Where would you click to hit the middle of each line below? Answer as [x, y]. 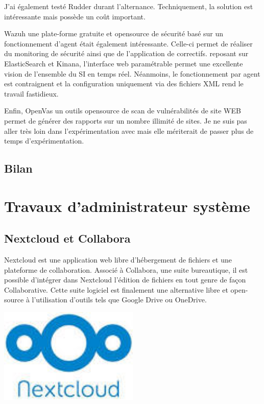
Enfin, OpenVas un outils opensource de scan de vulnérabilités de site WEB [123, 111]
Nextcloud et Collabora [67, 238]
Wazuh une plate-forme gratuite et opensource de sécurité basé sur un [114, 33]
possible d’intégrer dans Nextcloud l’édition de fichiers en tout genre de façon [125, 280]
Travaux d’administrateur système [127, 206]
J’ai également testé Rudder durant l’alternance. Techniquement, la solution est [129, 6]
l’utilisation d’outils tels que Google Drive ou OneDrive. [119, 300]
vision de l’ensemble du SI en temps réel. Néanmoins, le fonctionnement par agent [132, 73]
